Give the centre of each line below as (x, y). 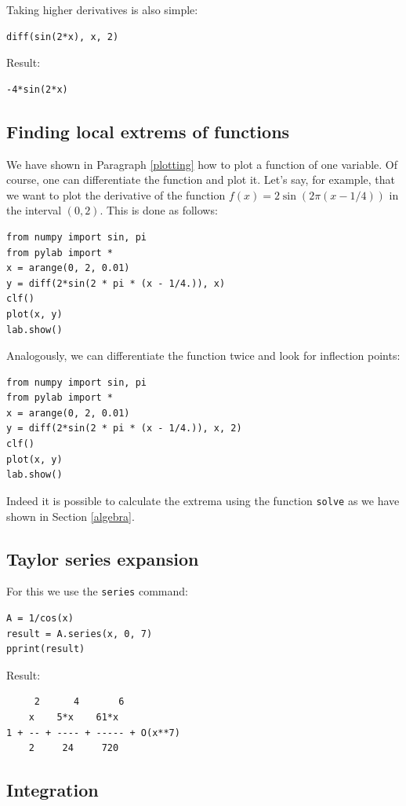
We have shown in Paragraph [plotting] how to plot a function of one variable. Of (202, 164)
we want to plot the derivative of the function (116, 194)
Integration (53, 790)
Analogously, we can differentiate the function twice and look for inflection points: (203, 355)
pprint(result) (46, 649)
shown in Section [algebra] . (71, 516)
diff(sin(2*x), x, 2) (63, 37)
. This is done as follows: (159, 210)
